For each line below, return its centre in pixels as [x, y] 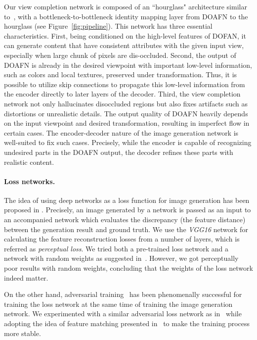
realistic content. [29, 162]
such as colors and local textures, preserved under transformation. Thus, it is [121, 74]
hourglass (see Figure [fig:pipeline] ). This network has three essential [108, 26]
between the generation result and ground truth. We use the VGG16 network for [126, 229]
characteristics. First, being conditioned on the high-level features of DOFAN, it [125, 35]
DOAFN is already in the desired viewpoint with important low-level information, [128, 65]
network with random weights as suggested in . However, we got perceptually [121, 258]
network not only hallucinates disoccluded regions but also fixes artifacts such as [126, 103]
